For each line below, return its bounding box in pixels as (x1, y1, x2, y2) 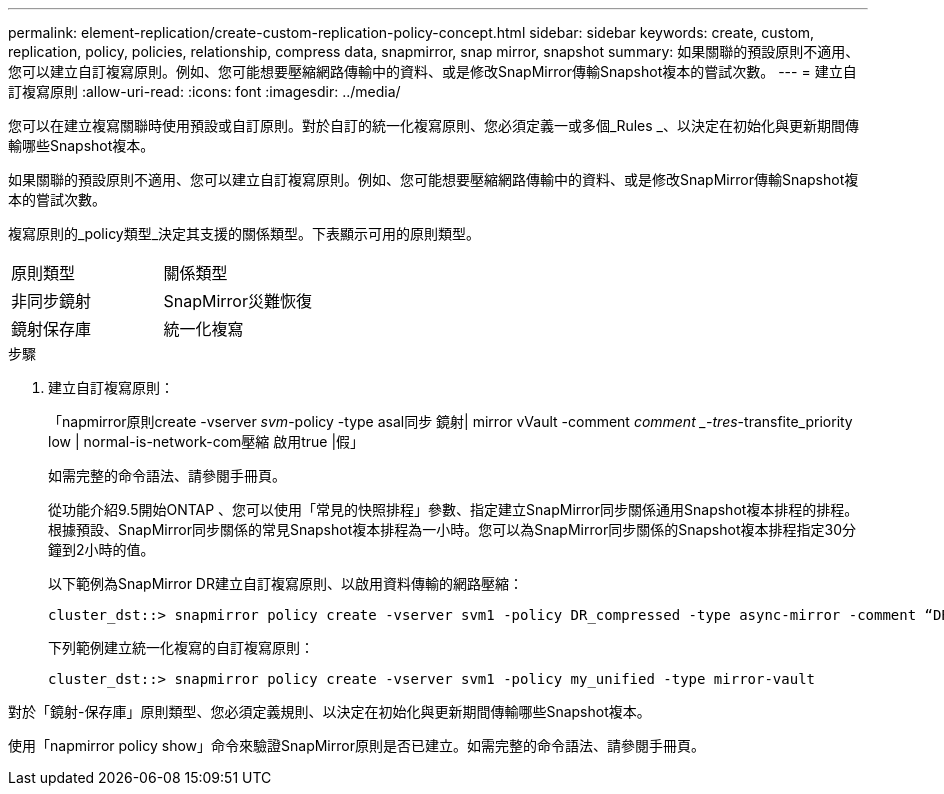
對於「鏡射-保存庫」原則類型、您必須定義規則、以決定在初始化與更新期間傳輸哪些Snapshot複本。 (8, 703, 651, 720)
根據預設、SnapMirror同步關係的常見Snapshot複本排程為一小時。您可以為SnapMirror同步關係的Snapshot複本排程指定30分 (48, 521, 856, 538)
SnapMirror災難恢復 (163, 291, 312, 311)
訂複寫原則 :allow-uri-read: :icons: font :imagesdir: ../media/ (8, 83, 401, 100)
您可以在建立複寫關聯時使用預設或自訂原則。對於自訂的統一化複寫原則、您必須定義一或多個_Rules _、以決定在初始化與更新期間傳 (8, 117, 859, 134)
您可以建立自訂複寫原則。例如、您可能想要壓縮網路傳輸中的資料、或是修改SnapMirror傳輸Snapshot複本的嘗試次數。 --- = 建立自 (8, 63, 857, 80)
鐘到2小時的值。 (48, 541, 155, 558)
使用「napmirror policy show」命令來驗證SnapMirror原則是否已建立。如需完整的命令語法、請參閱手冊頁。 (8, 737, 705, 754)
